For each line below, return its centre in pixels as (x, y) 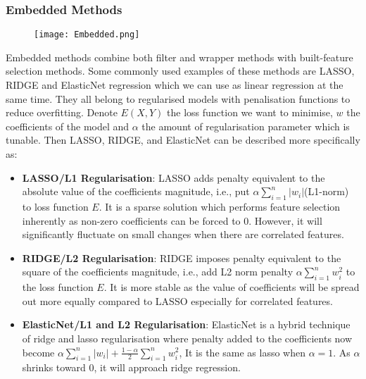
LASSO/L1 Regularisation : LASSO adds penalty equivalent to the (173, 177)
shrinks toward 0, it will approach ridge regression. (131, 367)
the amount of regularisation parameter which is (246, 126)
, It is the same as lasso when (242, 352)
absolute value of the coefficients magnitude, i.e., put (136, 191)
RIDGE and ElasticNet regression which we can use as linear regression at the (175, 85)
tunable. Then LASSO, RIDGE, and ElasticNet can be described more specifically (183, 140)
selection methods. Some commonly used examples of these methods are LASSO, (180, 71)
